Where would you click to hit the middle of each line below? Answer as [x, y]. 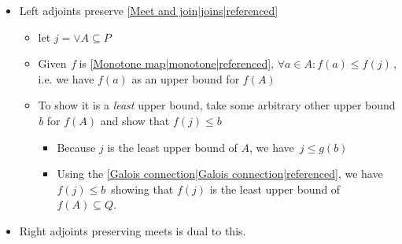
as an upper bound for [186, 78]
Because [76, 147]
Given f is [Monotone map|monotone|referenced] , [156, 63]
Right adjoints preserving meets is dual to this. [133, 230]
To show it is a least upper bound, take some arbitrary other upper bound [217, 105]
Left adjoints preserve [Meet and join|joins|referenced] [149, 10]
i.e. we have [66, 78]
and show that [135, 120]
